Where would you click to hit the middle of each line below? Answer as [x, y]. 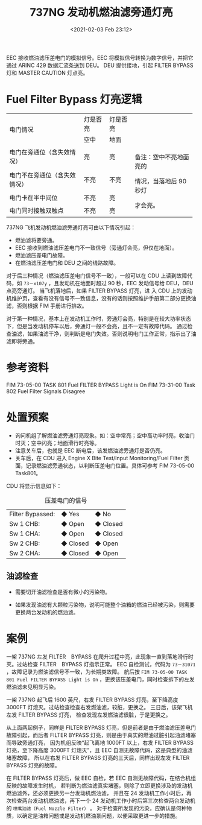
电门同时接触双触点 [37, 210]
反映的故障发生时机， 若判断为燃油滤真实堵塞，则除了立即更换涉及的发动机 [99, 785]
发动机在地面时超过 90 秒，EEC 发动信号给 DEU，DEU [126, 283]
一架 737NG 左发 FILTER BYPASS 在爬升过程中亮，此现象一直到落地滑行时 [100, 656]
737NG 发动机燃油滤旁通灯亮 [101, 12]
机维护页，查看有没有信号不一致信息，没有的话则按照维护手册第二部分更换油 [101, 298]
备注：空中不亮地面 [162, 157]
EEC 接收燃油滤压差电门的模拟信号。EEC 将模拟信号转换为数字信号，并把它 [100, 57]
